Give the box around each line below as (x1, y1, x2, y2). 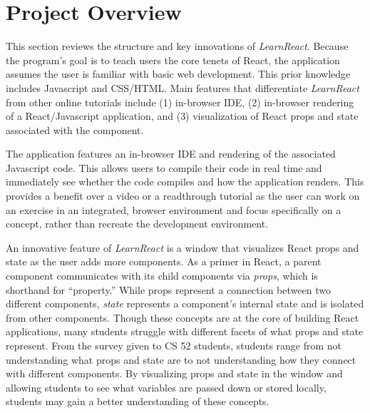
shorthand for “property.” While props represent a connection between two (6, 282, 331, 297)
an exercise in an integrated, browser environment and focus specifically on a (6, 202, 341, 217)
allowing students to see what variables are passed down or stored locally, (6, 379, 327, 394)
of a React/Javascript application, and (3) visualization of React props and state (6, 108, 359, 123)
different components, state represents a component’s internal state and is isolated (6, 296, 364, 311)
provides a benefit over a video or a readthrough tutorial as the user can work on (6, 188, 360, 203)
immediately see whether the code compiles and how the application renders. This (6, 174, 364, 189)
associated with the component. (6, 122, 144, 137)
